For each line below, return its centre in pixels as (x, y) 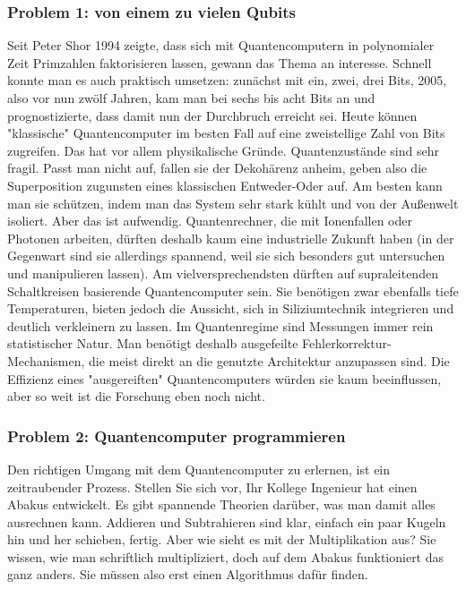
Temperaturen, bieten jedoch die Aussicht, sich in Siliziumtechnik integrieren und (231, 308)
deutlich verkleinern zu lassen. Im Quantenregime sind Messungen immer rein (220, 325)
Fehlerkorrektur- (347, 343)
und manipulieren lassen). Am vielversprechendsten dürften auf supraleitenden (223, 273)
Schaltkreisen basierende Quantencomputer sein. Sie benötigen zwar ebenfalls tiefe (233, 290)
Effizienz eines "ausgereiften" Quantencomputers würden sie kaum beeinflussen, (224, 378)
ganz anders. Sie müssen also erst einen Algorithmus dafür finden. (188, 574)
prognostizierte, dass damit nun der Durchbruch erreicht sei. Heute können (212, 115)
